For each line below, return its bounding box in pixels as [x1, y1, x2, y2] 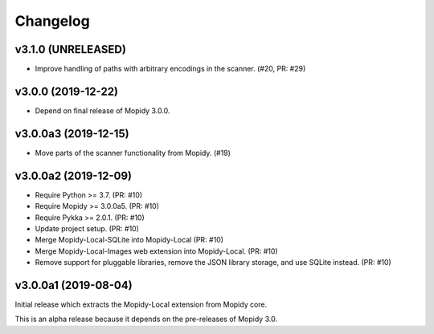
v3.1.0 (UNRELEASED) [14, 43, 126, 56]
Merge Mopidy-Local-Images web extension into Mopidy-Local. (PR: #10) [35, 246, 278, 256]
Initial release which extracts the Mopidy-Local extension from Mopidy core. [14, 299, 268, 309]
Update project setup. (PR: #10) [35, 223, 140, 233]
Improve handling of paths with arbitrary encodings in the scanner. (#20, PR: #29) [35, 64, 306, 74]
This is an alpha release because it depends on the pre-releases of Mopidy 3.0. [14, 314, 277, 324]
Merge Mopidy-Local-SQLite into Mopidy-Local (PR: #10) [35, 235, 224, 245]
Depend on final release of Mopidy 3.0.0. [35, 105, 170, 116]
